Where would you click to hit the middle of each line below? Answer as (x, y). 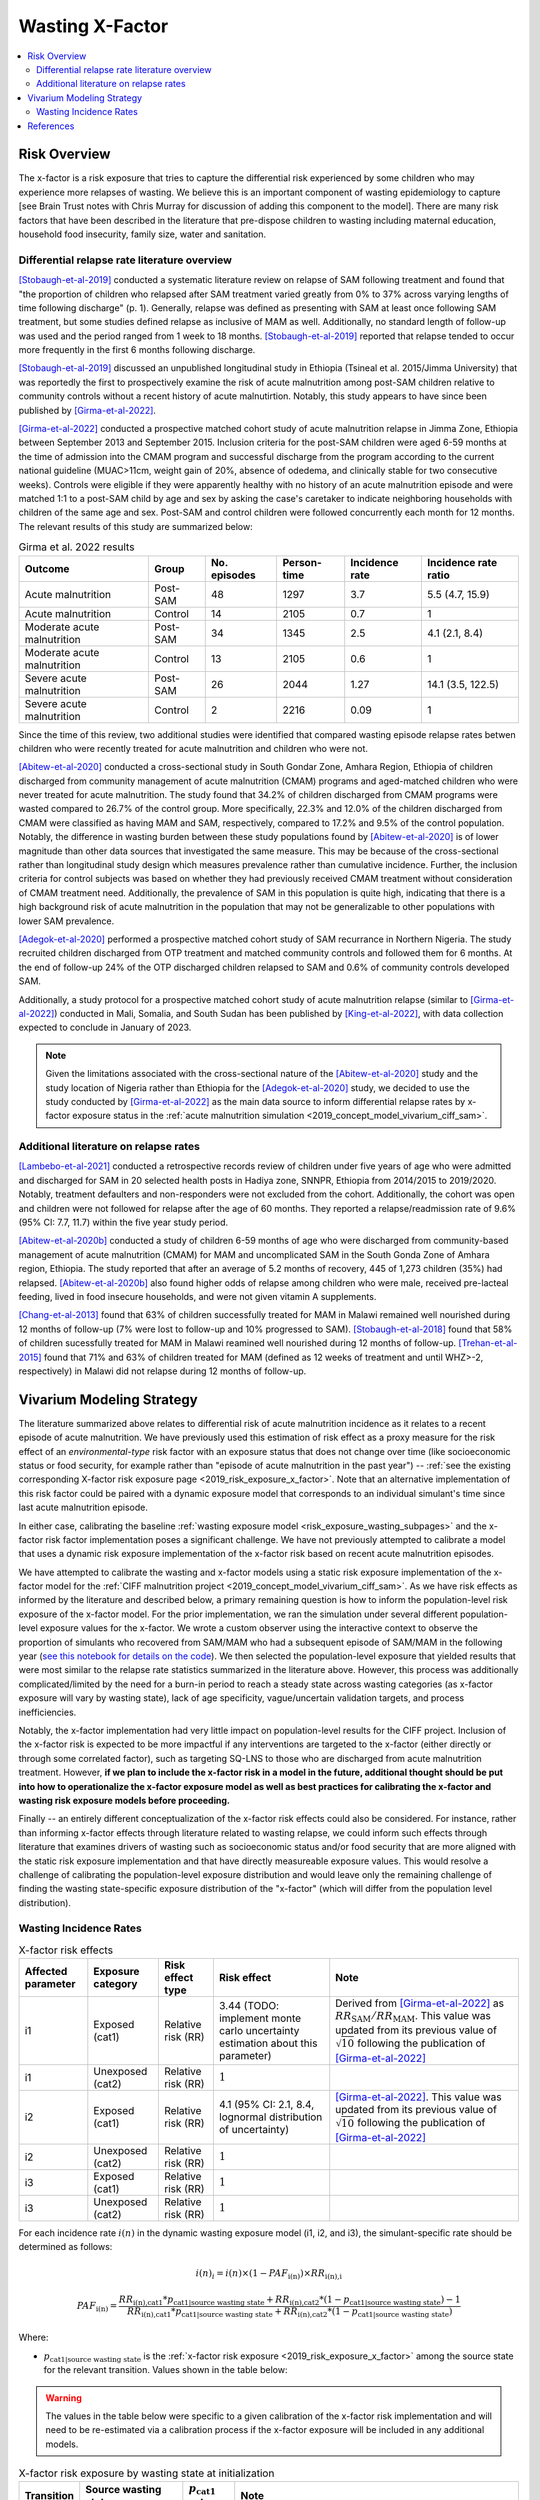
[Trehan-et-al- (488, 1343)
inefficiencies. (47, 1712)
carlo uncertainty (259, 2030)
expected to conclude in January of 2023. (105, 1027)
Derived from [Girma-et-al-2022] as (420, 2003)
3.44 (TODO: (249, 2005)
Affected (46, 1972)
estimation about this (268, 2043)
